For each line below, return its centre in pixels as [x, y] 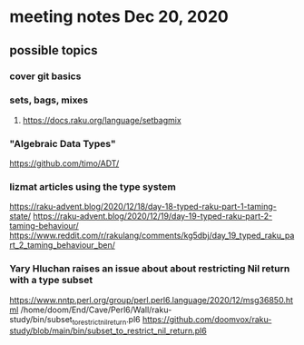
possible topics [54, 50]
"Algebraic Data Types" [63, 143]
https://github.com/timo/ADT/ [64, 163]
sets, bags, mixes [49, 100]
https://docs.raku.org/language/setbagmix [102, 120]
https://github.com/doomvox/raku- [207, 319]
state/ [20, 216]
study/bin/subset [41, 319]
